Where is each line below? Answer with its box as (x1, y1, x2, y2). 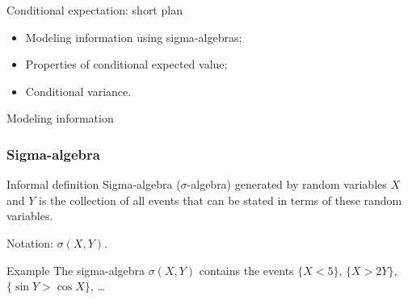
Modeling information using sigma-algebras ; (25, 28, 242, 45)
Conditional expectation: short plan (6, 2, 183, 18)
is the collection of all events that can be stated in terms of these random (39, 191, 402, 208)
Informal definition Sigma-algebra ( (6, 176, 181, 193)
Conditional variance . (25, 82, 132, 99)
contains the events (199, 261, 294, 278)
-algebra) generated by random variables (187, 176, 387, 193)
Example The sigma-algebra (6, 261, 145, 278)
